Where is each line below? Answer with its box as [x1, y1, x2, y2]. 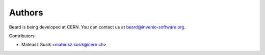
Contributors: [9, 33, 36, 39]
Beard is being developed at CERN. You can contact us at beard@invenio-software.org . [9, 24, 186, 30]
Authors [9, 7, 44, 18]
